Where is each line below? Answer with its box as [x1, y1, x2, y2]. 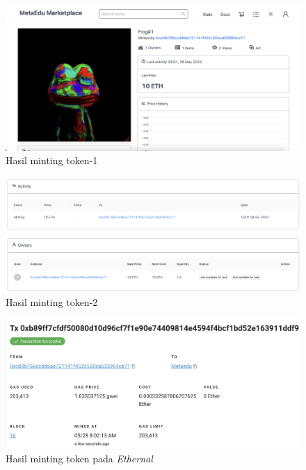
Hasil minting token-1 [6, 153, 98, 168]
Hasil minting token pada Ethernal [6, 451, 153, 465]
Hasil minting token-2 [6, 294, 98, 309]
